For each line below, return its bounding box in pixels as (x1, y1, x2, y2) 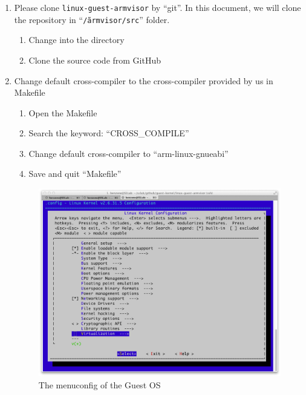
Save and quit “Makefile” (28, 167, 122, 180)
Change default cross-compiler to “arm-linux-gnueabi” (28, 147, 229, 159)
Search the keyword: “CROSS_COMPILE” (28, 127, 189, 139)
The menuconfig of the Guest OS (38, 378, 161, 391)
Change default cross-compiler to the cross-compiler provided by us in (14, 74, 273, 87)
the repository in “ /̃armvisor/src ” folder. (14, 13, 170, 25)
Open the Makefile (28, 106, 97, 119)
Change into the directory (28, 33, 125, 46)
